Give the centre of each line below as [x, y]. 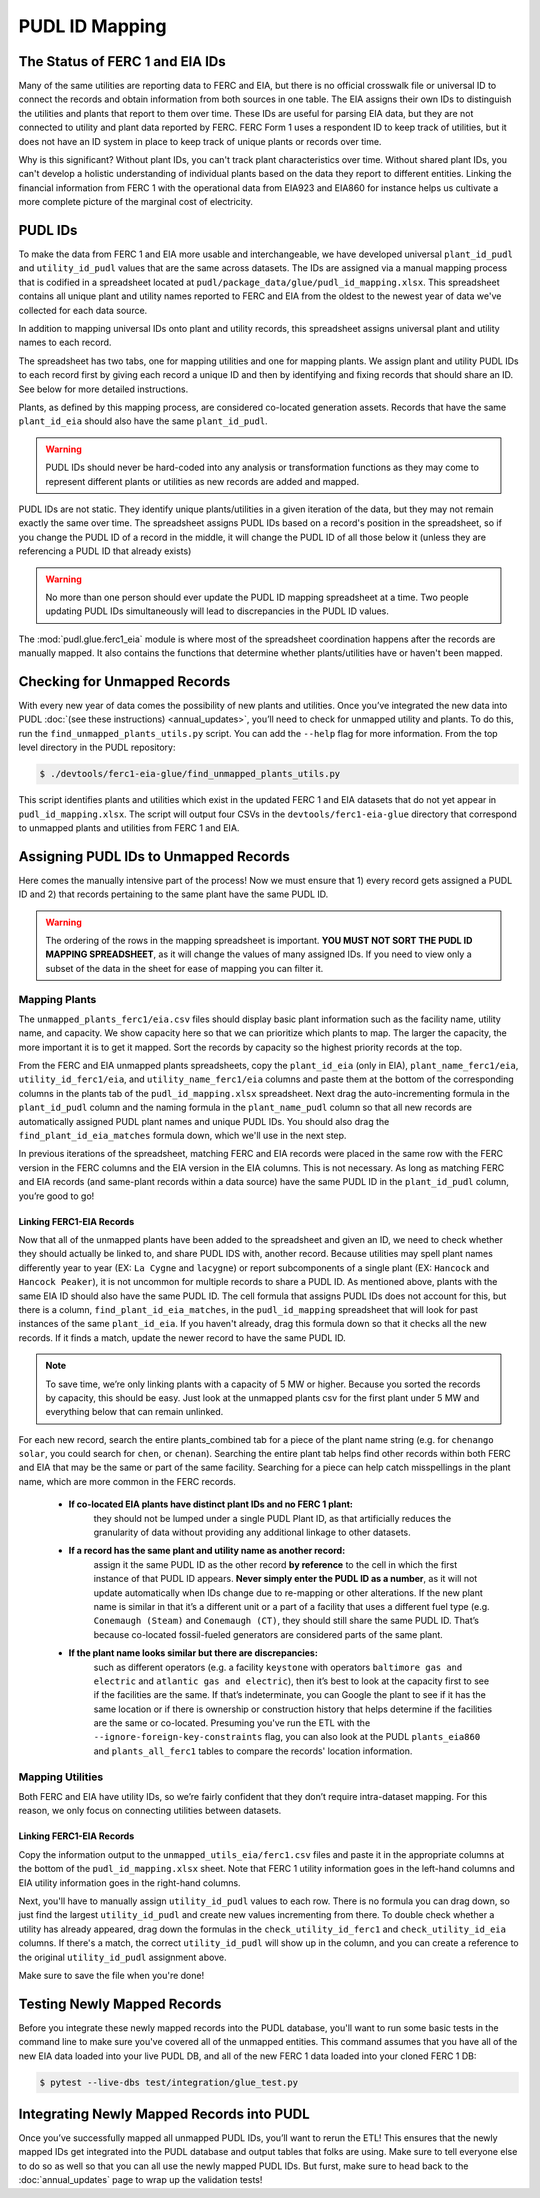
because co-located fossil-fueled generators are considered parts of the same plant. [268, 1634]
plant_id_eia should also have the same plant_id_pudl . [143, 421]
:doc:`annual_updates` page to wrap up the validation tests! [140, 2180]
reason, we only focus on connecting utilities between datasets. [150, 1811]
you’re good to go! [56, 1196]
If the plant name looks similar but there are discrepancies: [193, 1653]
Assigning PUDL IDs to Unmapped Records [154, 856]
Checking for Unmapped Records [124, 681]
